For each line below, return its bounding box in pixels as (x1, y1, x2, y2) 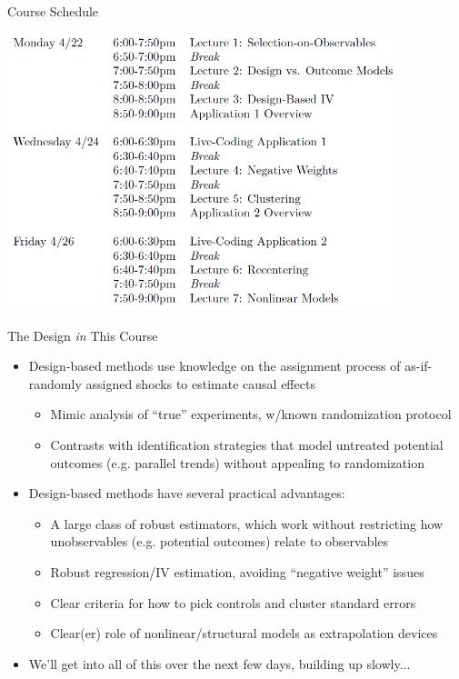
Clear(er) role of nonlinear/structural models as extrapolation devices (50, 624, 438, 643)
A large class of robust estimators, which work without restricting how (50, 514, 444, 533)
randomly (28, 374, 82, 393)
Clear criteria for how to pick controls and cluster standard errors (50, 593, 416, 612)
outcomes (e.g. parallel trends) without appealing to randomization (50, 453, 424, 472)
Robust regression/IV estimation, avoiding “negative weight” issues (50, 562, 424, 581)
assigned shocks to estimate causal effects (85, 374, 315, 393)
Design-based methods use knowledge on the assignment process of (28, 356, 401, 375)
